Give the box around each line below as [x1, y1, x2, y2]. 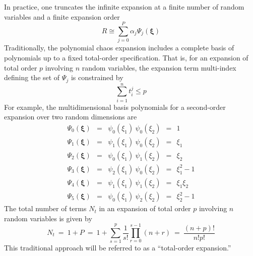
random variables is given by [4, 213, 92, 223]
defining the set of [4, 72, 60, 83]
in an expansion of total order [99, 203, 191, 214]
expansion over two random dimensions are [4, 111, 137, 122]
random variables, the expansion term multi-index [82, 62, 236, 73]
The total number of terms [4, 203, 87, 214]
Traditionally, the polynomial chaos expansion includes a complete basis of [4, 42, 234, 53]
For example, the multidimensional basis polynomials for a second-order [4, 101, 226, 112]
